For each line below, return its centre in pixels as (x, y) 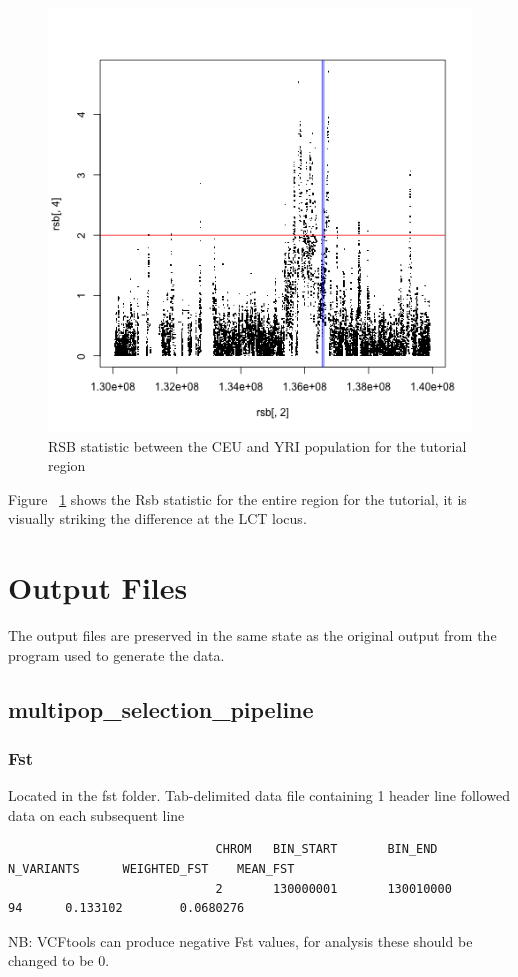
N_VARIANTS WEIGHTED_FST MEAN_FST (151, 869)
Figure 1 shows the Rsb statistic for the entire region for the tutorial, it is (237, 498)
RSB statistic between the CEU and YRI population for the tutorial (257, 445)
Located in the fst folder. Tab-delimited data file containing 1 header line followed (259, 795)
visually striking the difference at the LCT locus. (157, 518)
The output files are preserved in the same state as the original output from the (252, 635)
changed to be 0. (59, 960)
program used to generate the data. (116, 654)
